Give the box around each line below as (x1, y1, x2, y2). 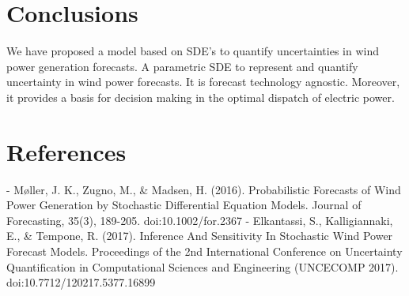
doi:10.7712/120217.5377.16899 (6, 274, 156, 290)
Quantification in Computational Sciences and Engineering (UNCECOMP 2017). (6, 258, 399, 275)
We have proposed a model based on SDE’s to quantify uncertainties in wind (6, 43, 379, 59)
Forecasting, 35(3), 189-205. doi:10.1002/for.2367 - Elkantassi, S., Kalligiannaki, (6, 212, 393, 228)
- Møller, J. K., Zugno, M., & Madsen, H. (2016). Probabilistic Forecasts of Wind (6, 181, 401, 197)
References (6, 135, 127, 167)
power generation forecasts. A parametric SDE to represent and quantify (6, 58, 358, 74)
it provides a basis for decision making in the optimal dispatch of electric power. (6, 88, 395, 105)
